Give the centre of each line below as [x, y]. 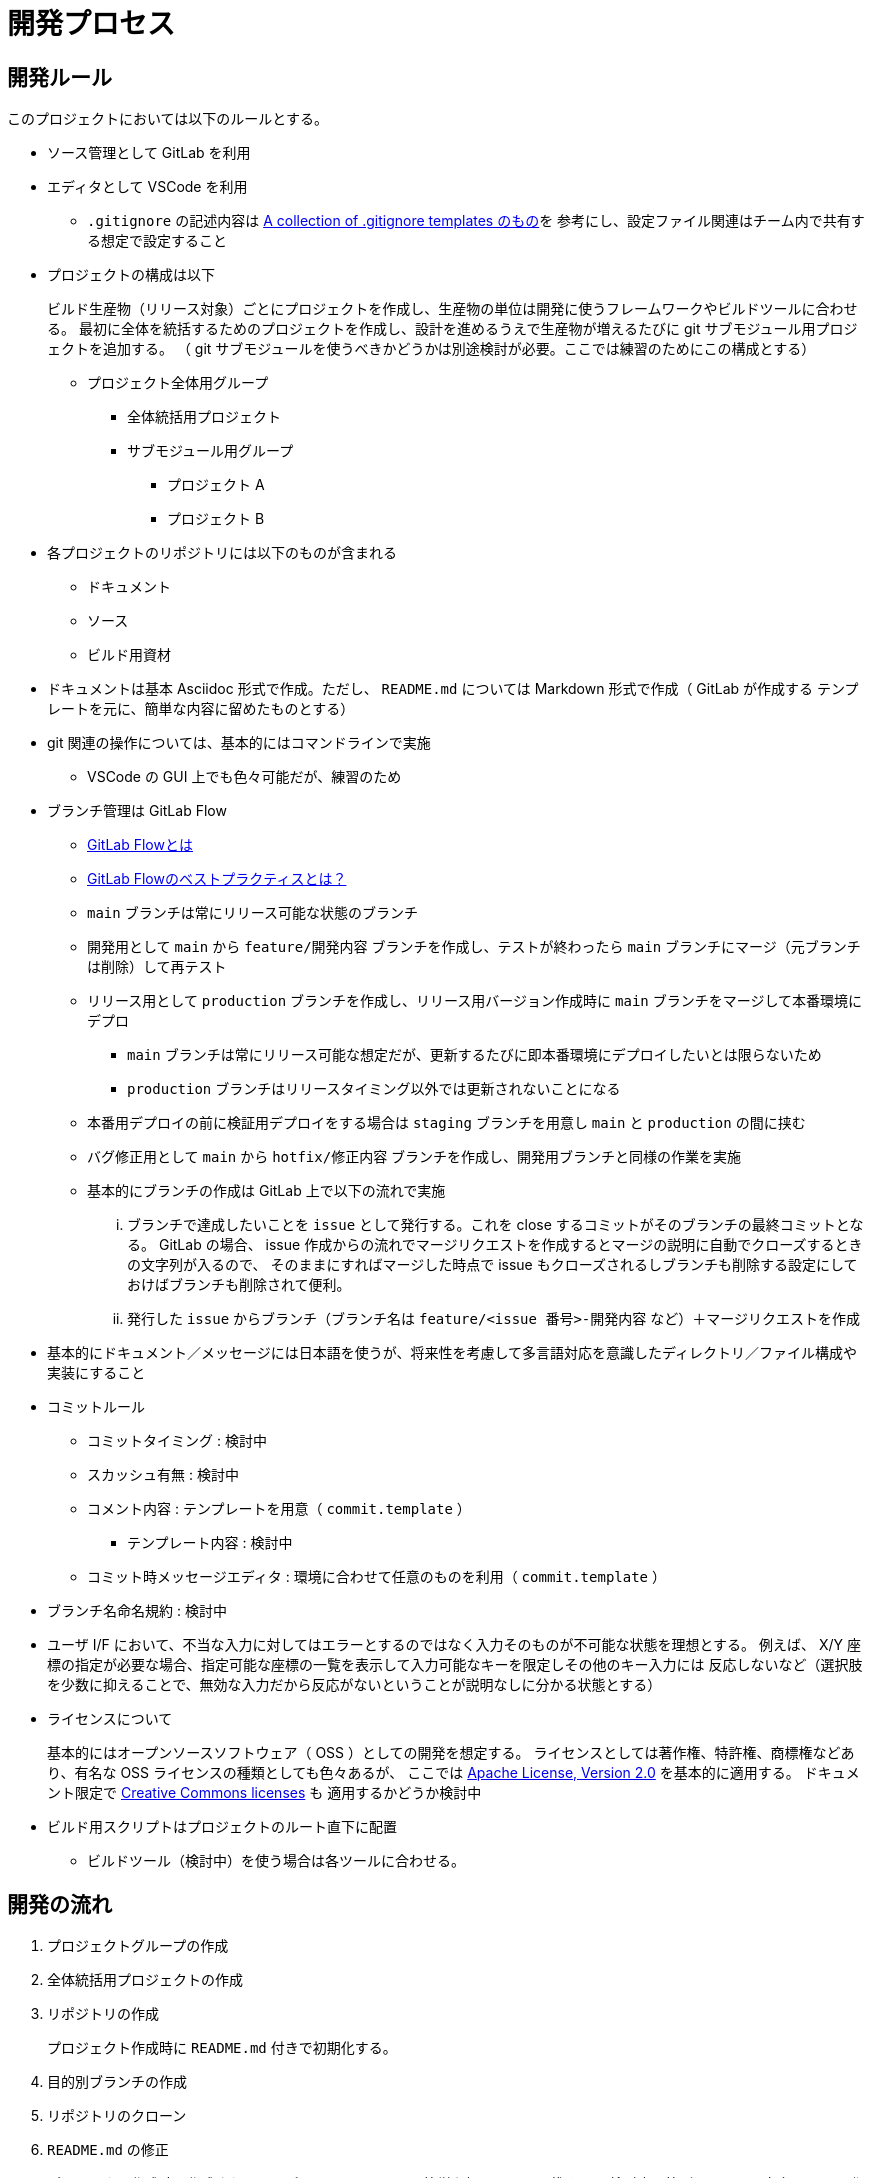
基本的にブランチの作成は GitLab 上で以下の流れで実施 [266, 1191]
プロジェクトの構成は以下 [131, 275]
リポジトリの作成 [103, 2014]
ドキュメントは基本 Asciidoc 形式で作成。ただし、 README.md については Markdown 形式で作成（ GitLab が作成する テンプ [453, 689]
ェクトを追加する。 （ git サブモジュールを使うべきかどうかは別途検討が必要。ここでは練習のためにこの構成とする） [431, 349]
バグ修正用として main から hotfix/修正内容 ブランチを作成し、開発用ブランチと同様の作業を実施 [414, 1157]
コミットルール [96, 1407]
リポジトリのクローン [117, 2116]
